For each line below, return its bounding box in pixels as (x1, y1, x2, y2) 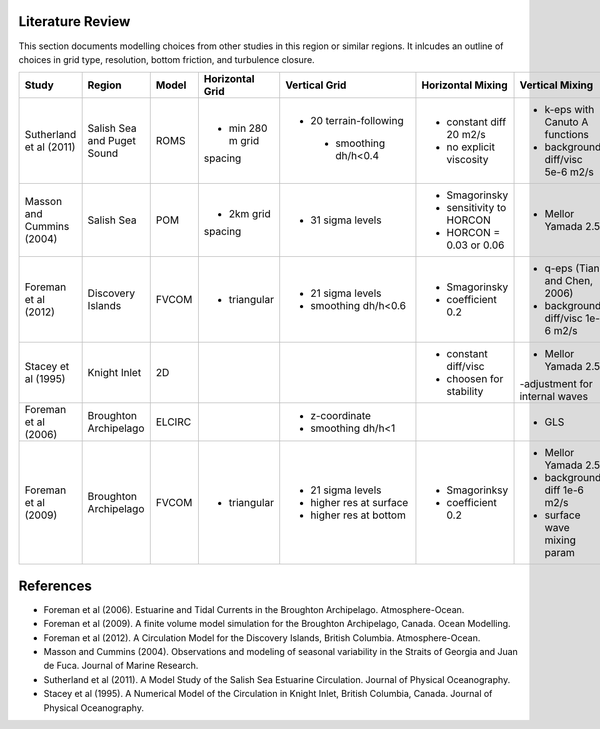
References (18, 577, 92, 594)
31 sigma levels (310, 213, 382, 227)
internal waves (519, 390, 589, 404)
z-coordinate (310, 409, 372, 423)
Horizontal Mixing (421, 78, 509, 92)
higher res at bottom (310, 508, 407, 522)
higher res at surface (310, 496, 409, 510)
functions (544, 128, 590, 142)
